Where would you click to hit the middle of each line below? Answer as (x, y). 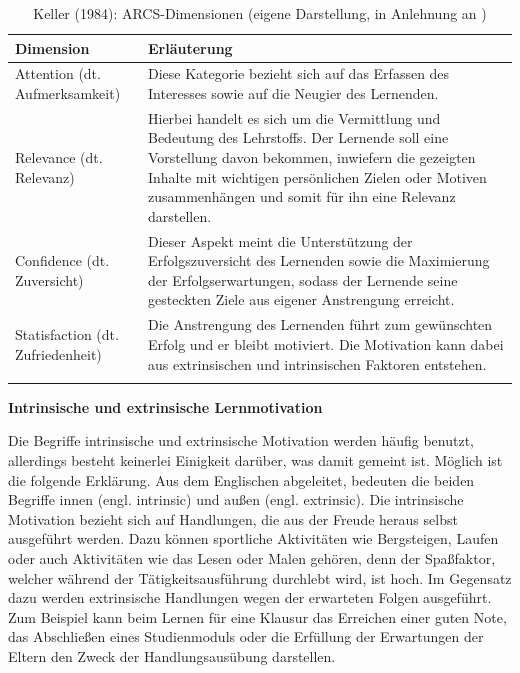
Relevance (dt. (59, 157)
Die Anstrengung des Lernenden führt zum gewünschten (320, 324)
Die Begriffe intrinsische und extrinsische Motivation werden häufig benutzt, (241, 440)
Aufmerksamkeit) (68, 93)
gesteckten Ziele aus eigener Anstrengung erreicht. (301, 299)
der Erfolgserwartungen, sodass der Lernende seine (302, 279)
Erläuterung (190, 47)
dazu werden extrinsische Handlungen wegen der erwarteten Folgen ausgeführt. (250, 597)
